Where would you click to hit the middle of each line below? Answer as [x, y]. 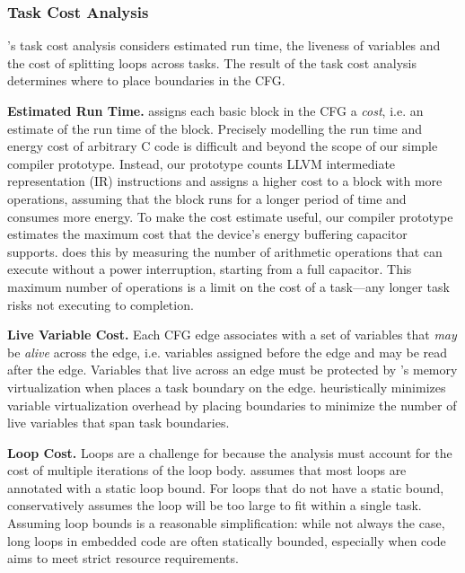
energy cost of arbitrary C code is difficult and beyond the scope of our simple [223, 146]
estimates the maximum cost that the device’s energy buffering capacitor [207, 234]
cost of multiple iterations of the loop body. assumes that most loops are [207, 470]
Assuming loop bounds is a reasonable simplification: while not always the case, [226, 523]
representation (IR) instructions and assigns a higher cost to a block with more [225, 181]
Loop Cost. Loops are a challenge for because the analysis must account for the [230, 452]
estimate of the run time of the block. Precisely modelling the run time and [215, 128]
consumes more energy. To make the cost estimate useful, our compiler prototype [230, 216]
